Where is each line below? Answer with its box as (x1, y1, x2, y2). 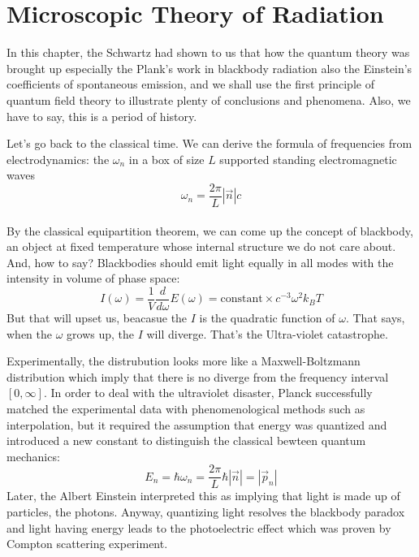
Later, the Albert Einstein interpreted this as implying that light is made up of (6, 487, 400, 504)
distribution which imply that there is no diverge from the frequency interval (6, 368, 389, 385)
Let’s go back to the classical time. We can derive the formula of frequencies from (6, 135, 413, 152)
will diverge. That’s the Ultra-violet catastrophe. (146, 325, 388, 342)
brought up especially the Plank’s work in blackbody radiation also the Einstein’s (6, 59, 413, 76)
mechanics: (6, 447, 60, 464)
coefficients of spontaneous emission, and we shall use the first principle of (6, 76, 374, 93)
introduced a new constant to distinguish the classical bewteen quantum (6, 432, 366, 449)
